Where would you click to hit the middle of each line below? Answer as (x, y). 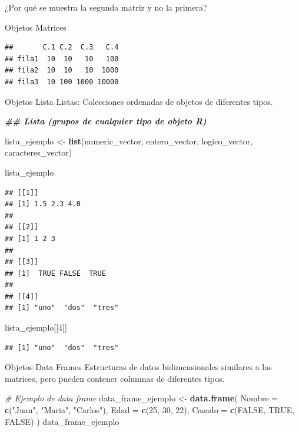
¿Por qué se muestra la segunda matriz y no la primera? (106, 7)
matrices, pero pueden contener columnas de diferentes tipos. (115, 378)
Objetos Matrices (36, 27)
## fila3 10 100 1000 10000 (62, 82)
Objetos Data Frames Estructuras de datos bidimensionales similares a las (138, 367)
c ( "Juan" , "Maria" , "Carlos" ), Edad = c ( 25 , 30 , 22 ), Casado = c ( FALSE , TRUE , (150, 410)
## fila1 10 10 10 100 (62, 59)
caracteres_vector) (39, 152)
